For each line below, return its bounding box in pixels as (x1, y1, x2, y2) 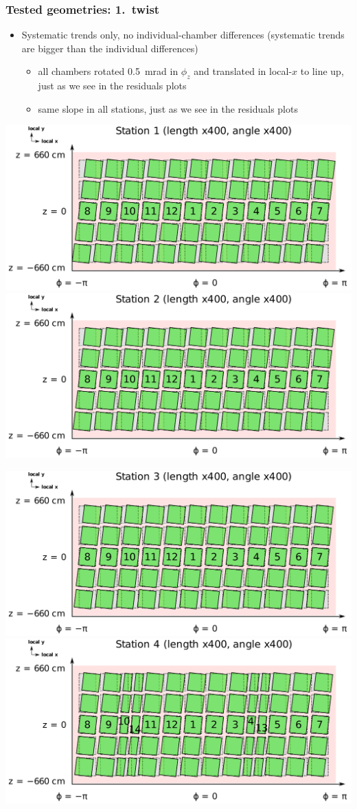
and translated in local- (194, 64, 292, 78)
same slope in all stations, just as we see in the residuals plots (38, 101, 298, 115)
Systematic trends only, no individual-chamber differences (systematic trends (21, 27, 345, 42)
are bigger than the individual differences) (21, 41, 198, 55)
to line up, (300, 64, 344, 78)
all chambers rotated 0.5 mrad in (38, 64, 178, 78)
